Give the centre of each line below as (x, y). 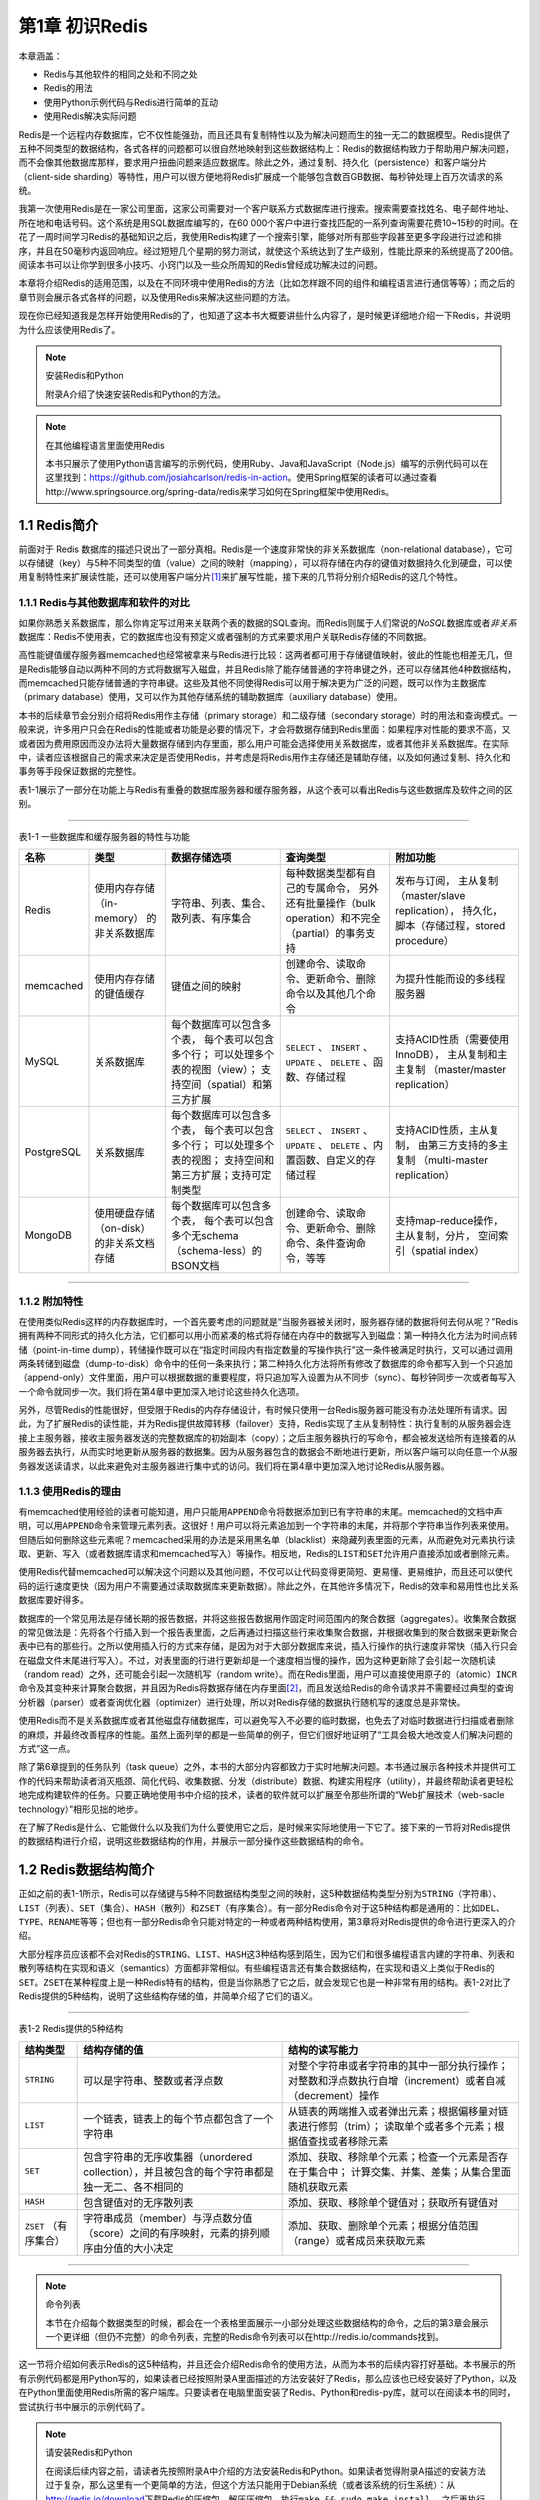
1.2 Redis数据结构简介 (86, 1870)
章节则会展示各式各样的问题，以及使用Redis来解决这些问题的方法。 (157, 297)
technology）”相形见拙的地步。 (81, 1809)
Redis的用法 (68, 88)
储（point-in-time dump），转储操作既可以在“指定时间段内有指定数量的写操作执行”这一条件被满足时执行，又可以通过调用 (266, 1349)
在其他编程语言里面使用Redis (105, 445)
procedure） (425, 940)
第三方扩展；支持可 (216, 1175)
